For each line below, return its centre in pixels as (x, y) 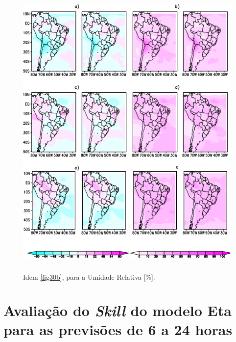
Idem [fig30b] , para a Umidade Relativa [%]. (89, 276)
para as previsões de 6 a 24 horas (118, 329)
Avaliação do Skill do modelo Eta (118, 311)
